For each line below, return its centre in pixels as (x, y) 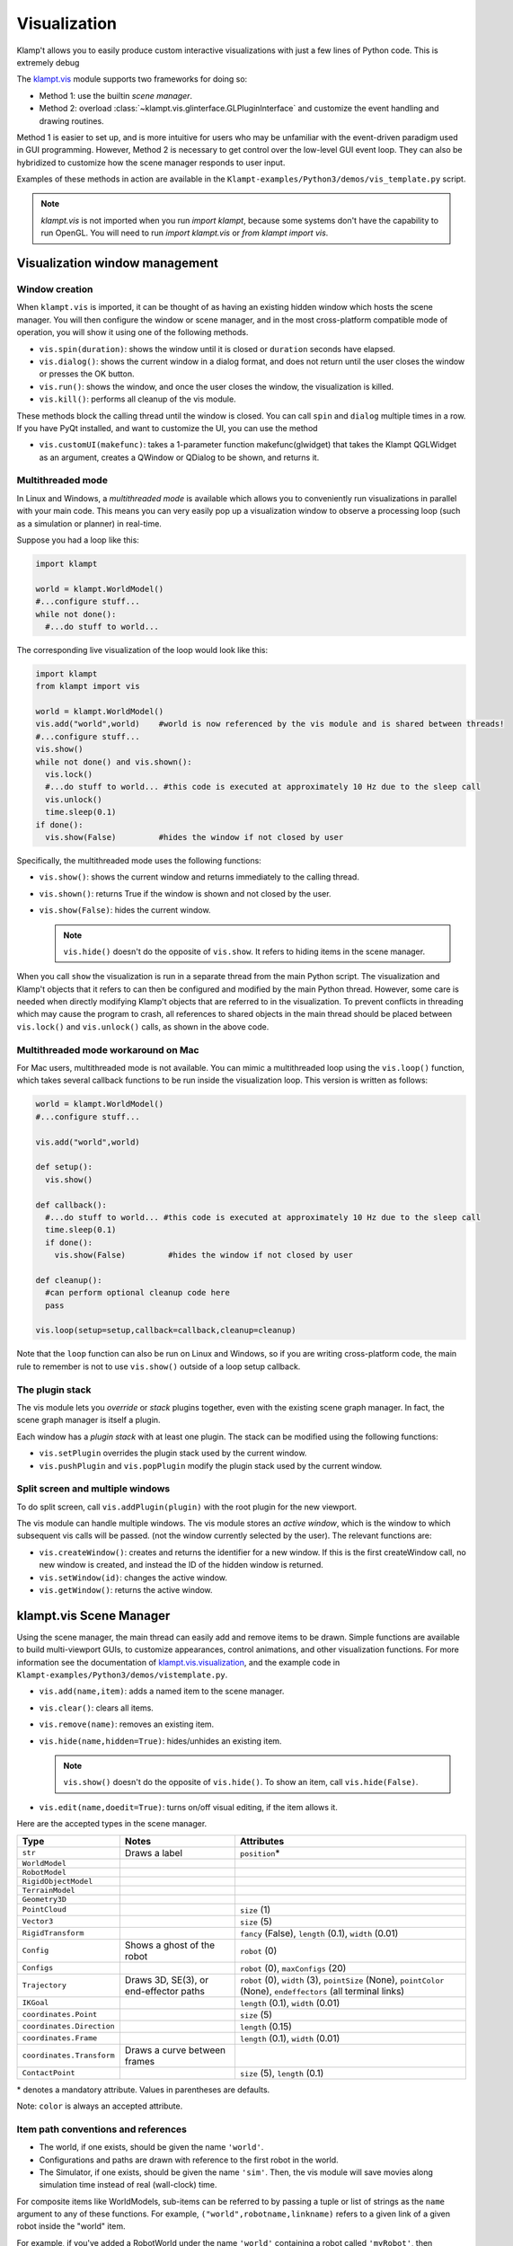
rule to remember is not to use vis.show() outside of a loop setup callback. (159, 1366)
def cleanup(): (69, 1280)
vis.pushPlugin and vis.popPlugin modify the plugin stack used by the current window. (211, 1465)
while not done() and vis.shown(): (114, 762)
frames (140, 2061)
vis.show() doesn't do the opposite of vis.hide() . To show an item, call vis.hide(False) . (241, 1782)
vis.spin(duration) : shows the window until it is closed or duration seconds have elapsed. (217, 349)
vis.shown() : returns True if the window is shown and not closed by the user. (185, 893)
